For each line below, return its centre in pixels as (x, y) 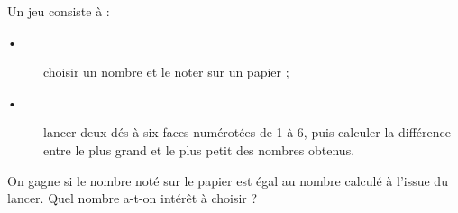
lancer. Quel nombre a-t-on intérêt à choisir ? (133, 198)
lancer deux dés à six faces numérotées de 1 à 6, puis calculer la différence (247, 132)
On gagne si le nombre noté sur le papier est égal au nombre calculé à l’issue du (228, 180)
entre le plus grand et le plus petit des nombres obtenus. (199, 149)
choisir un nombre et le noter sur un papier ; (166, 72)
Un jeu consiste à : (59, 11)
